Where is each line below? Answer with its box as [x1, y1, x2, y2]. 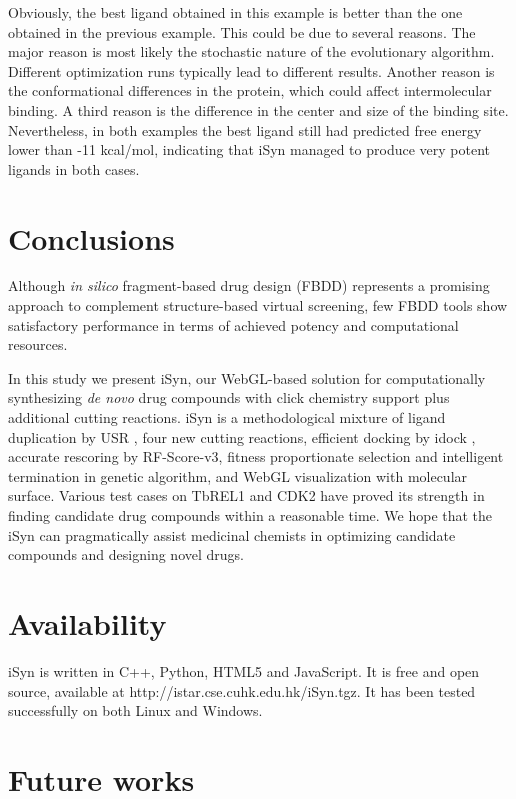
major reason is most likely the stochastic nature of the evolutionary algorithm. [8, 41, 495, 62]
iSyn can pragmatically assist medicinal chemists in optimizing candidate [8, 524, 456, 545]
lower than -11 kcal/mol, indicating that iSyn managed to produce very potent [8, 139, 490, 160]
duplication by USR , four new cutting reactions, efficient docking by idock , [8, 426, 476, 447]
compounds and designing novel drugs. [8, 544, 244, 565]
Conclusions [8, 217, 175, 258]
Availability [8, 602, 167, 643]
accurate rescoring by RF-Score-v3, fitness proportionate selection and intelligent [8, 446, 504, 467]
